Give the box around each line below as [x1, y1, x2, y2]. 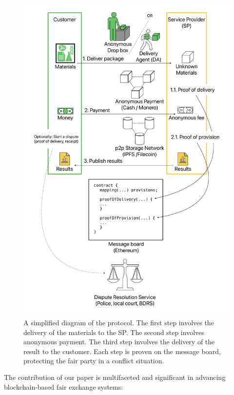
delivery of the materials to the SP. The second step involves [23, 327, 204, 337]
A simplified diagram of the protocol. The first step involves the [23, 317, 214, 328]
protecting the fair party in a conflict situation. [23, 355, 164, 366]
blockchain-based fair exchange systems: [4, 381, 123, 392]
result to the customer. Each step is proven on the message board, [23, 346, 221, 356]
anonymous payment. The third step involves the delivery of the [23, 336, 215, 347]
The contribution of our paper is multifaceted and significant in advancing [4, 372, 226, 382]
